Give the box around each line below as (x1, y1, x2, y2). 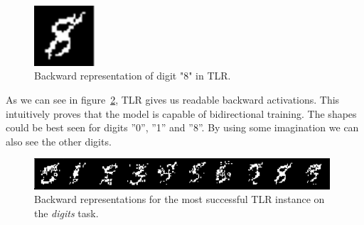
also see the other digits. (6, 133, 112, 148)
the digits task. (34, 205, 99, 220)
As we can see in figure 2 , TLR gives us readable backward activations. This (6, 92, 340, 106)
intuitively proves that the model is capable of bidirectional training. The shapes (6, 106, 357, 121)
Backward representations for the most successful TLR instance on (34, 192, 325, 207)
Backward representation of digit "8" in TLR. (34, 68, 231, 83)
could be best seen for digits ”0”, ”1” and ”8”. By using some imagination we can (6, 120, 359, 135)
